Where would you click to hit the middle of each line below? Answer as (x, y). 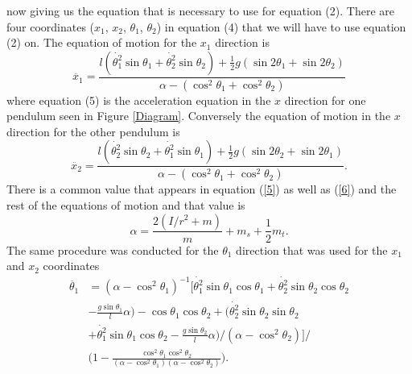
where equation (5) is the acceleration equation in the (139, 100)
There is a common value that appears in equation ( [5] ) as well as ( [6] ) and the (202, 189)
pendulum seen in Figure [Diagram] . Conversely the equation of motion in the (199, 116)
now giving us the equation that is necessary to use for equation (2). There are (200, 10)
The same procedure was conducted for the (113, 249)
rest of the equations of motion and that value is (126, 204)
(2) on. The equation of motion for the (102, 42)
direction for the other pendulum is (93, 131)
